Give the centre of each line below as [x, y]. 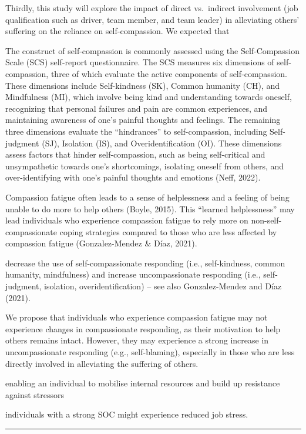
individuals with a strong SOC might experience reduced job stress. [127, 414]
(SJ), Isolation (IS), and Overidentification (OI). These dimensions [162, 143]
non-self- [266, 220]
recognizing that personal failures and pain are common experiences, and [137, 108]
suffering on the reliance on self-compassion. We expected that [117, 31]
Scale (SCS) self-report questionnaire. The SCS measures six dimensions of [140, 62]
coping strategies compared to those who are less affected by [168, 231]
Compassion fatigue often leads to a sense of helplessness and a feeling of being [147, 197]
